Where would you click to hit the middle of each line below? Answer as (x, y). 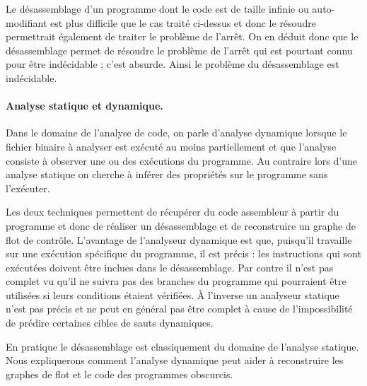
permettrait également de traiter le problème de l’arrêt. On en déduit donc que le (182, 36)
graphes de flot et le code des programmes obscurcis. (120, 374)
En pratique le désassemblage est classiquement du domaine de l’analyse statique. (182, 346)
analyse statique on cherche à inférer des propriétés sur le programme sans (167, 174)
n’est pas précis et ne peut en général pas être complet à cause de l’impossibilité (179, 309)
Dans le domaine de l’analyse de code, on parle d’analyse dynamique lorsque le (176, 133)
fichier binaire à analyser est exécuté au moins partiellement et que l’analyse (171, 146)
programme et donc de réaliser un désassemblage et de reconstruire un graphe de (181, 225)
